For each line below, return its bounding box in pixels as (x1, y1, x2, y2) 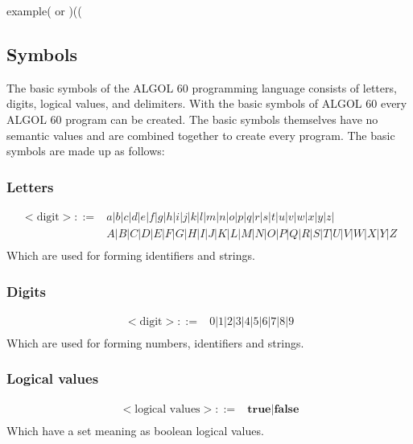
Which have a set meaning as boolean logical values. (6, 421, 264, 438)
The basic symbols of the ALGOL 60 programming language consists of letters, (6, 79, 397, 96)
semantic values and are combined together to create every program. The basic (6, 126, 395, 143)
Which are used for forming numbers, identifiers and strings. (6, 334, 304, 351)
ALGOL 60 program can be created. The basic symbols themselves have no (6, 110, 378, 127)
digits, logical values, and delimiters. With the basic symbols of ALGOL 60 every (6, 95, 407, 112)
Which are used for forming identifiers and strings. (6, 247, 255, 264)
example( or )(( (6, 2, 82, 18)
